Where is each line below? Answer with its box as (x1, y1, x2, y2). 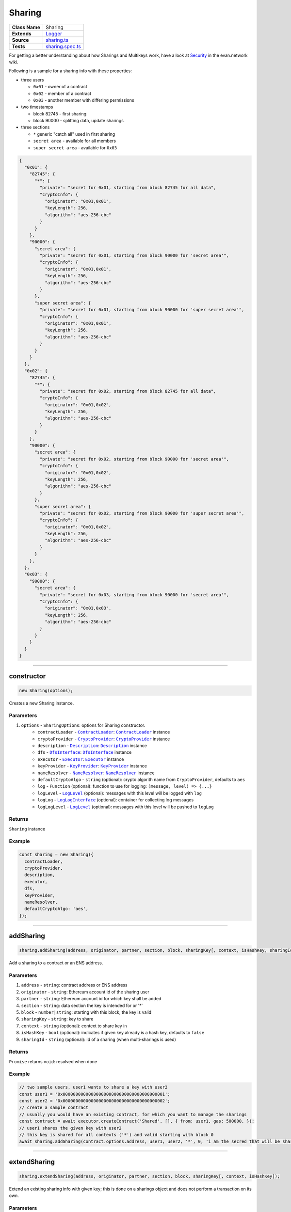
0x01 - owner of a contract (33, 84, 87, 90)
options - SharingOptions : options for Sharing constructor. (21, 722, 145, 728)
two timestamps (21, 104, 53, 110)
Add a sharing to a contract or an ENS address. (9, 960, 103, 966)
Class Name (12, 24, 41, 31)
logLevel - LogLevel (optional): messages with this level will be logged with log (37, 790, 202, 796)
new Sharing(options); (19, 687, 73, 693)
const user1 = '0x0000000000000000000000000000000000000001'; (19, 1091, 170, 1097)
